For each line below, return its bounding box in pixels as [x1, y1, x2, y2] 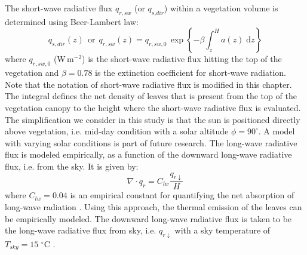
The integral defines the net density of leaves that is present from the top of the [5, 90, 297, 102]
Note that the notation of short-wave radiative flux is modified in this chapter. [5, 78, 292, 90]
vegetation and [5, 66, 59, 79]
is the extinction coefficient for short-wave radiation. [95, 66, 286, 79]
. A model [258, 125, 295, 137]
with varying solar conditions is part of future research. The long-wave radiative [5, 136, 297, 149]
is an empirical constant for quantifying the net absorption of [70, 189, 294, 201]
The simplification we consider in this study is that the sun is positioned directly [5, 113, 300, 125]
